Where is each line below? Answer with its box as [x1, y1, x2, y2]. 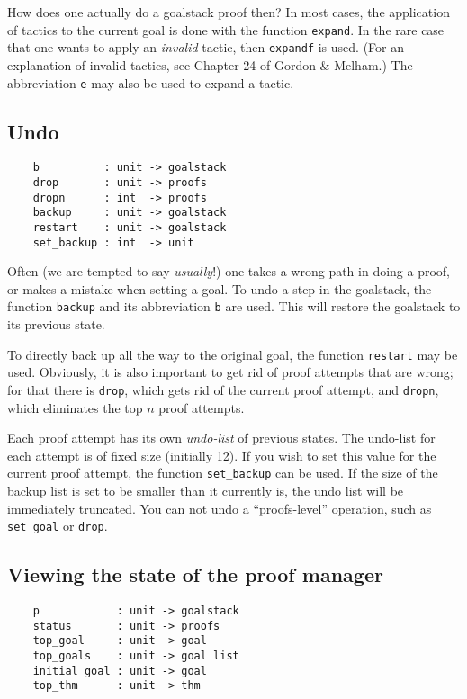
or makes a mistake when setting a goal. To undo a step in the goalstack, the [7, 279, 432, 298]
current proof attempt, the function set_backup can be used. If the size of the [7, 463, 438, 482]
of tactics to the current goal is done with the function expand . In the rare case [7, 20, 445, 39]
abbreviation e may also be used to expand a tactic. [7, 73, 294, 92]
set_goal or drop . [7, 516, 108, 535]
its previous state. [7, 315, 105, 334]
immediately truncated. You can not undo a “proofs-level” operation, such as [7, 498, 432, 517]
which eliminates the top [7, 398, 143, 417]
